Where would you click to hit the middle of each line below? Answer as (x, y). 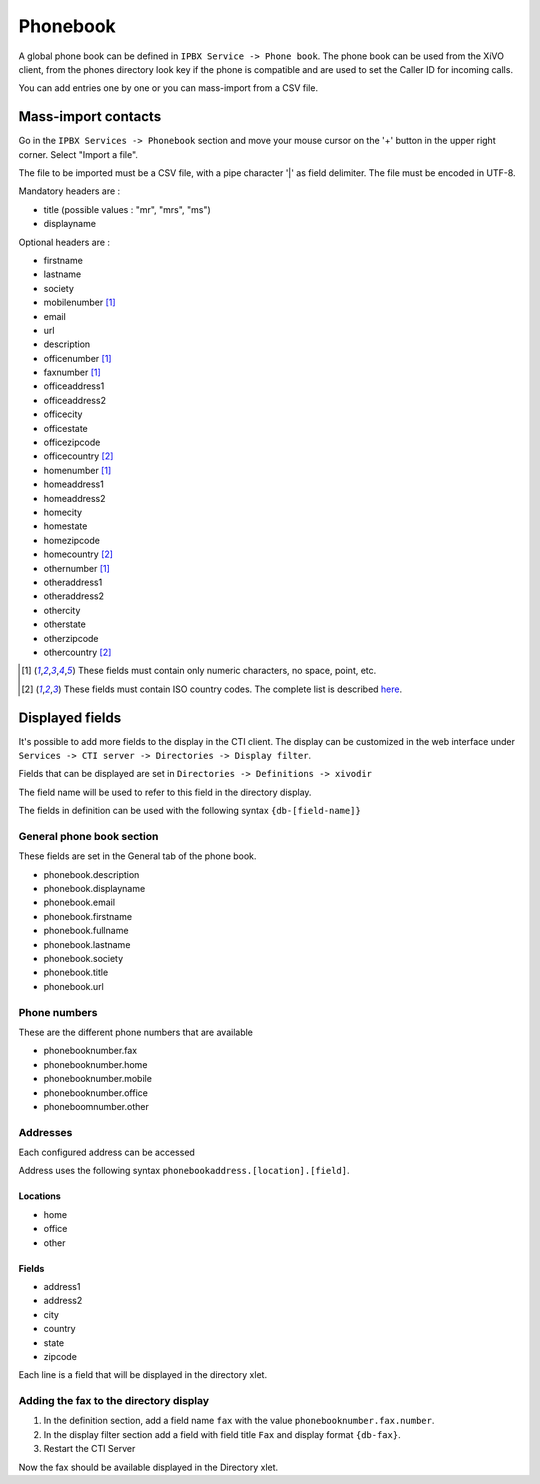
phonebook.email (79, 902)
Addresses (45, 1132)
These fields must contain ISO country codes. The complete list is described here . (233, 689)
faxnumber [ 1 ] (72, 372)
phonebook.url (73, 986)
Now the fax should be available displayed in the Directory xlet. (148, 1467)
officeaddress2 (75, 400)
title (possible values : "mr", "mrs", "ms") (127, 209)
